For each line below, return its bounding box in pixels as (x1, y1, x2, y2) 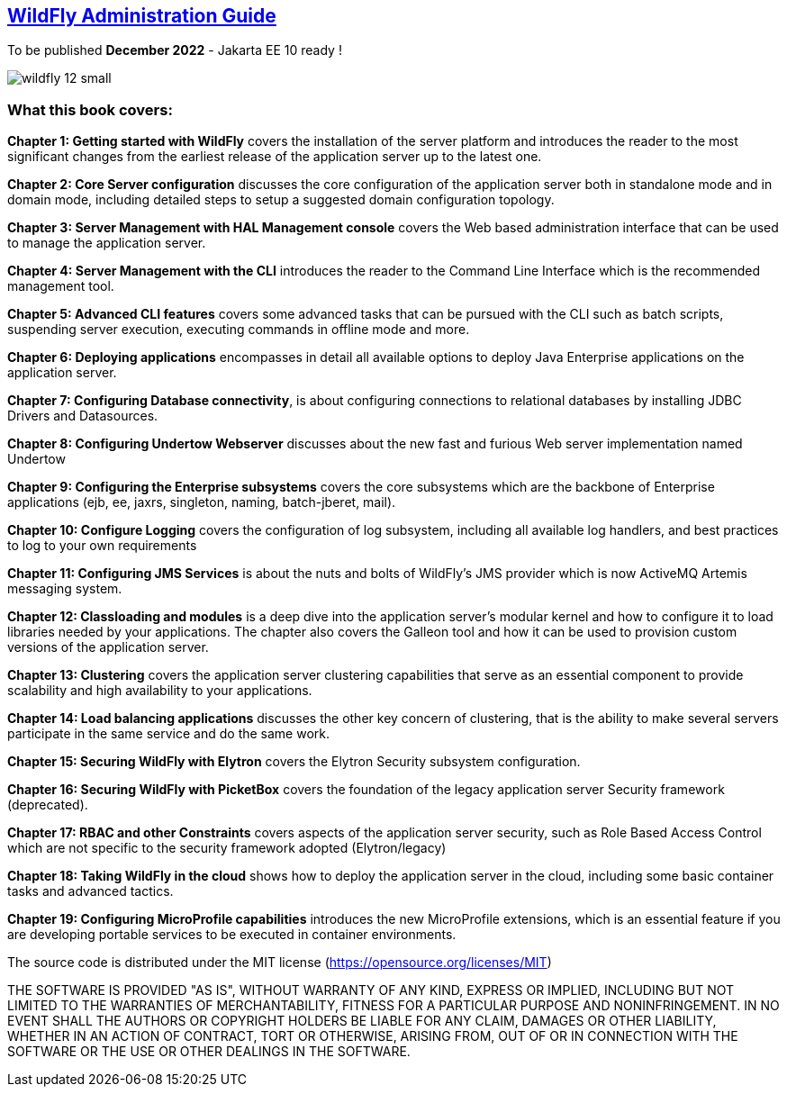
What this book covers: (7, 100, 173, 119)
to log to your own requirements (7, 538, 197, 554)
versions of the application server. (7, 639, 209, 655)
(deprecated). (7, 797, 88, 813)
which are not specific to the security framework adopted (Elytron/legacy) (7, 840, 447, 856)
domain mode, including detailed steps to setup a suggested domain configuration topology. (7, 192, 555, 208)
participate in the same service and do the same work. (7, 726, 330, 742)
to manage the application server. (7, 235, 206, 251)
